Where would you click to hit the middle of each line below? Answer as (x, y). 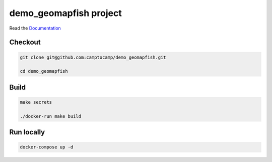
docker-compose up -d (47, 147)
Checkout (25, 42)
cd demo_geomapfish (44, 71)
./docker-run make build (51, 116)
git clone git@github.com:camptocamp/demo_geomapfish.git (93, 57)
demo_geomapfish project (65, 13)
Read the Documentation (35, 28)
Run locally (27, 132)
